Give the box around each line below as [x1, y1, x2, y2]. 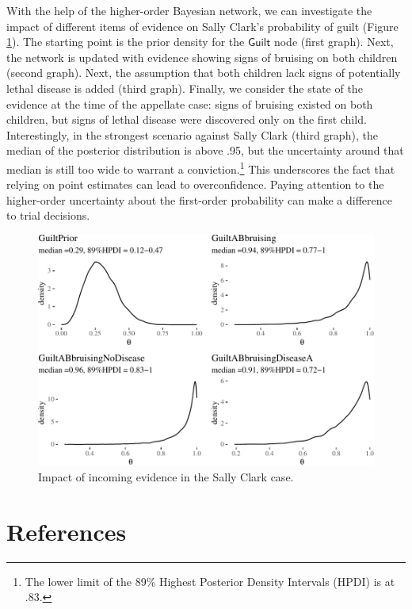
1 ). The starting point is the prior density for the [6, 33, 245, 50]
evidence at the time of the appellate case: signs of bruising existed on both [6, 95, 373, 112]
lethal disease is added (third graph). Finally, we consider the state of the [6, 79, 363, 96]
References [6, 515, 127, 547]
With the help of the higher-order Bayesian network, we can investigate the [6, 2, 372, 18]
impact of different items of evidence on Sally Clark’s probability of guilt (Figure [6, 17, 399, 34]
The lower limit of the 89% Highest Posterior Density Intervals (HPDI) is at [25, 573, 395, 589]
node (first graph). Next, [273, 33, 394, 50]
